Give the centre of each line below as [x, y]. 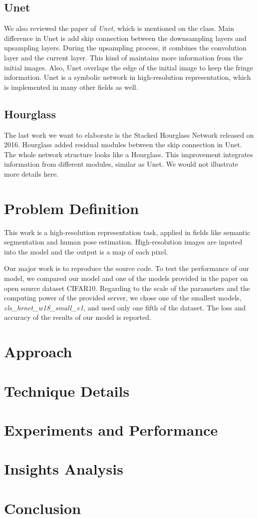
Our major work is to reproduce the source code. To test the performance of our [127, 268]
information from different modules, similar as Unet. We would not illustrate [121, 164]
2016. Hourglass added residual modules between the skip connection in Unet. [123, 144]
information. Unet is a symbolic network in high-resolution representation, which [128, 77]
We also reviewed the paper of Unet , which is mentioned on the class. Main [119, 28]
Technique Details [67, 390]
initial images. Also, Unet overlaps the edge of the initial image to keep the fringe [129, 67]
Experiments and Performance [111, 429]
